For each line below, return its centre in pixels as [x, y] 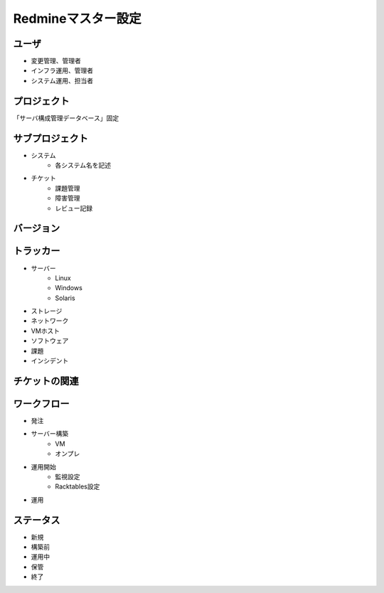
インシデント [50, 361]
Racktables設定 [78, 486]
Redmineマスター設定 [77, 18]
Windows [69, 288]
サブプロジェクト [50, 138]
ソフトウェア [50, 341]
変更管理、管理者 [56, 61]
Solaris [65, 298]
